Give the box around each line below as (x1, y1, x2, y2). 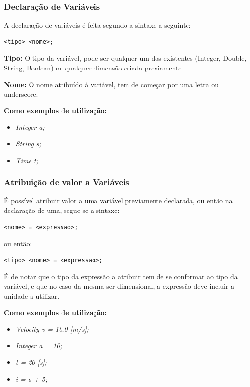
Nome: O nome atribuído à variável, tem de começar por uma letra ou (4, 79, 219, 89)
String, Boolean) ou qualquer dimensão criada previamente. (4, 63, 184, 72)
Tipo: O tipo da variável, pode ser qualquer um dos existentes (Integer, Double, (4, 53, 247, 63)
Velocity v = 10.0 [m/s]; (15, 323, 89, 334)
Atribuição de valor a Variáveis (4, 176, 129, 188)
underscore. (4, 89, 38, 99)
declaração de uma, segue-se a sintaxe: (4, 205, 120, 215)
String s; (15, 138, 41, 148)
